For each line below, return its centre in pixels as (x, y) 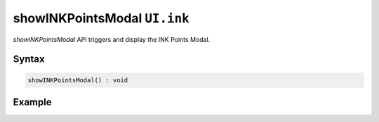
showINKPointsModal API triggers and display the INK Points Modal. (112, 39)
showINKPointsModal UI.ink (101, 18)
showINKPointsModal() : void (78, 80)
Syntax (29, 59)
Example (32, 102)
